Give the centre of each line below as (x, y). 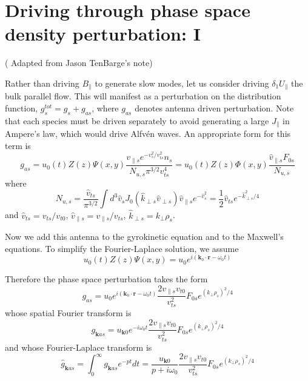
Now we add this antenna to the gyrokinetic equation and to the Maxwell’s (144, 236)
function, (22, 108)
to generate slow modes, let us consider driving (182, 83)
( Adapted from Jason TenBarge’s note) (79, 63)
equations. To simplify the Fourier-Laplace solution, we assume (122, 248)
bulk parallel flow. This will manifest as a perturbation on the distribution (143, 96)
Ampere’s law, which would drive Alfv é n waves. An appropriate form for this (148, 134)
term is (18, 145)
